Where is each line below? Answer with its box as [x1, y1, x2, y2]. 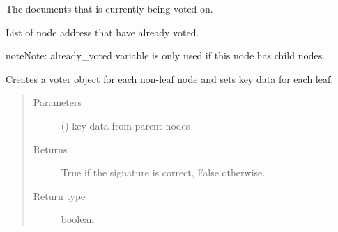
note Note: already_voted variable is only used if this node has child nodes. [6, 48, 325, 63]
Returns [33, 141, 68, 156]
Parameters [33, 95, 82, 109]
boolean [61, 212, 95, 226]
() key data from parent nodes [61, 118, 190, 132]
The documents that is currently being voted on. [6, 1, 213, 15]
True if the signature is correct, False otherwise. [61, 165, 266, 180]
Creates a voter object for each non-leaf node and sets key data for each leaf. [6, 71, 334, 86]
